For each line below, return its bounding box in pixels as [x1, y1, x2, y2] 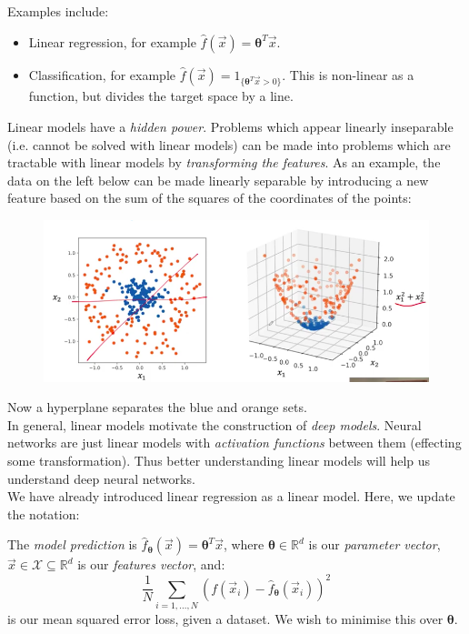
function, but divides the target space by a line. [28, 86, 294, 106]
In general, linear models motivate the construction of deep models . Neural [7, 415, 422, 434]
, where [223, 535, 264, 554]
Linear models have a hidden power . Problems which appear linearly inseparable [7, 116, 454, 136]
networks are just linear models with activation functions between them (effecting [7, 433, 462, 452]
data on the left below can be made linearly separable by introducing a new [7, 170, 429, 189]
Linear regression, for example [28, 32, 196, 51]
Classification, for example [28, 65, 175, 84]
